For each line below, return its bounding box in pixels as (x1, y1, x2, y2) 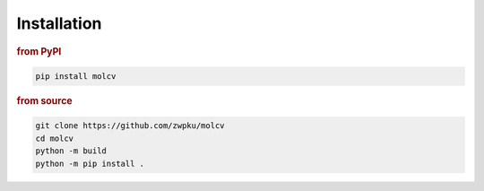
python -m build (35, 146, 108, 156)
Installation (16, 13, 102, 33)
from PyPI (16, 45, 62, 57)
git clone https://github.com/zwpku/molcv (35, 121, 225, 131)
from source (16, 95, 73, 107)
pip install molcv (35, 72, 117, 82)
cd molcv (35, 133, 74, 143)
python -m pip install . (35, 158, 145, 169)
